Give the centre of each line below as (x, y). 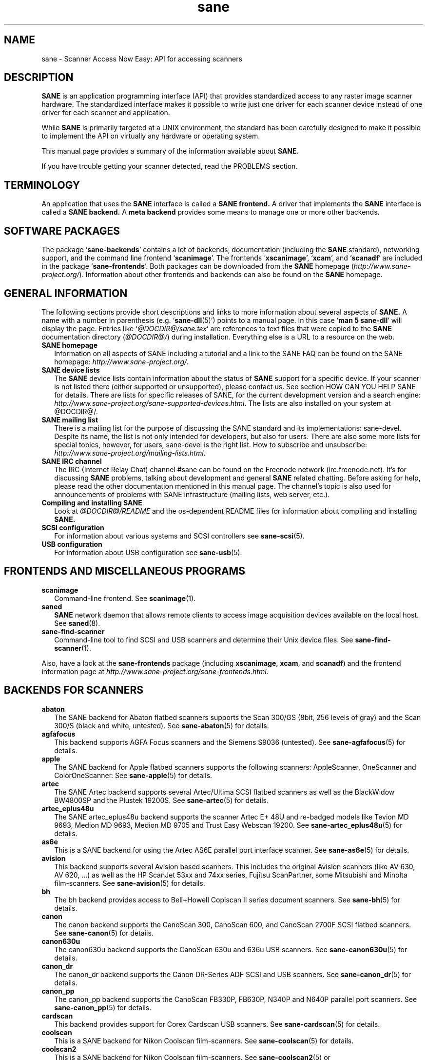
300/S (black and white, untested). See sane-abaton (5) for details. (162, 725)
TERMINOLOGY (42, 185)
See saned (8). (77, 623)
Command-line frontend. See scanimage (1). (125, 598)
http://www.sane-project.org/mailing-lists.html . (130, 453)
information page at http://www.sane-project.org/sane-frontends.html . (155, 671)
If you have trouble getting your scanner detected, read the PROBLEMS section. (170, 166)
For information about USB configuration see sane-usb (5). (148, 552)
